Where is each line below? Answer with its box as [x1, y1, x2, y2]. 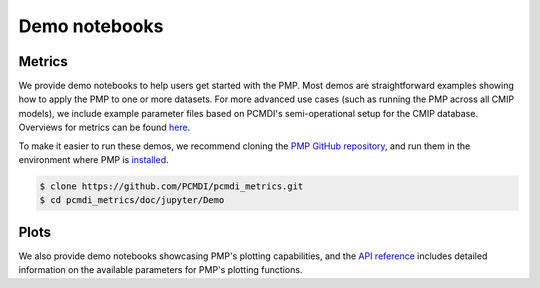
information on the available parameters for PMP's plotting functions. [18, 264, 303, 276]
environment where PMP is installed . [18, 154, 169, 166]
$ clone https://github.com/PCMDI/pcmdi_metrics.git [39, 181, 304, 192]
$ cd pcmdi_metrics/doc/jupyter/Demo [39, 195, 225, 206]
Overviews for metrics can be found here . [18, 121, 191, 134]
